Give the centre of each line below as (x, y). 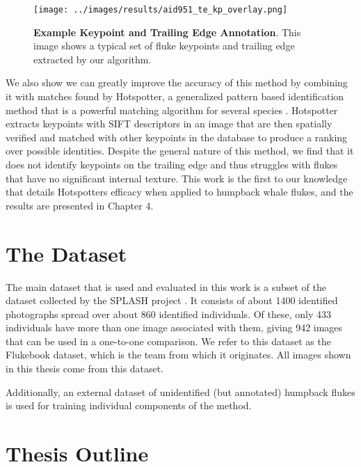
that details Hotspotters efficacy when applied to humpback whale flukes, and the (179, 192)
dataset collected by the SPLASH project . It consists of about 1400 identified (172, 300)
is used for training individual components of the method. (129, 405)
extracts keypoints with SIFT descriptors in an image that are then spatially (169, 124)
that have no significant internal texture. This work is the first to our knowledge (177, 178)
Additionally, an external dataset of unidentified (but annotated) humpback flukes (180, 391)
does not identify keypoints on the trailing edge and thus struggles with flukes (172, 164)
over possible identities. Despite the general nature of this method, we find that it (180, 151)
